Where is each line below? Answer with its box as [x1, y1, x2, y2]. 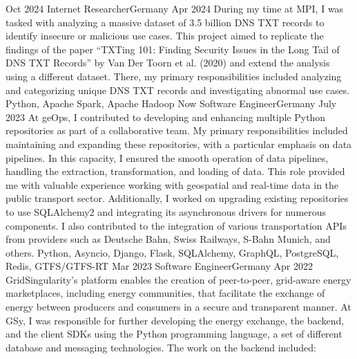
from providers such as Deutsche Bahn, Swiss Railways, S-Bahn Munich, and [6, 232, 331, 246]
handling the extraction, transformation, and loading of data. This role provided [6, 164, 345, 178]
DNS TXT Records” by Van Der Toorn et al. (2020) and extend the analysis [6, 55, 330, 70]
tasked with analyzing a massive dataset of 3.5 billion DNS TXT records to [6, 15, 325, 29]
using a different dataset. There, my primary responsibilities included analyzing [6, 68, 342, 83]
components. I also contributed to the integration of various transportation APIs [6, 218, 347, 232]
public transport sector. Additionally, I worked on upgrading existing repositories [6, 191, 349, 205]
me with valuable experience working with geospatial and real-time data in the [6, 177, 339, 192]
